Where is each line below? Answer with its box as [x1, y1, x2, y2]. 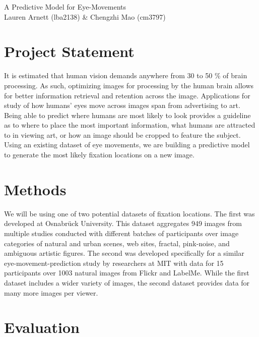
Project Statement [4, 41, 135, 62]
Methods [4, 179, 67, 199]
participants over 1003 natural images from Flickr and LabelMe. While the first [4, 267, 249, 278]
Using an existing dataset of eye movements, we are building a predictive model [4, 139, 250, 150]
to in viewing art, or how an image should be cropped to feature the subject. [4, 129, 241, 140]
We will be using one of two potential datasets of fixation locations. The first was [4, 208, 255, 218]
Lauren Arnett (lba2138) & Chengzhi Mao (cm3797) [4, 11, 166, 22]
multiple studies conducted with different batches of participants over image [4, 228, 239, 238]
